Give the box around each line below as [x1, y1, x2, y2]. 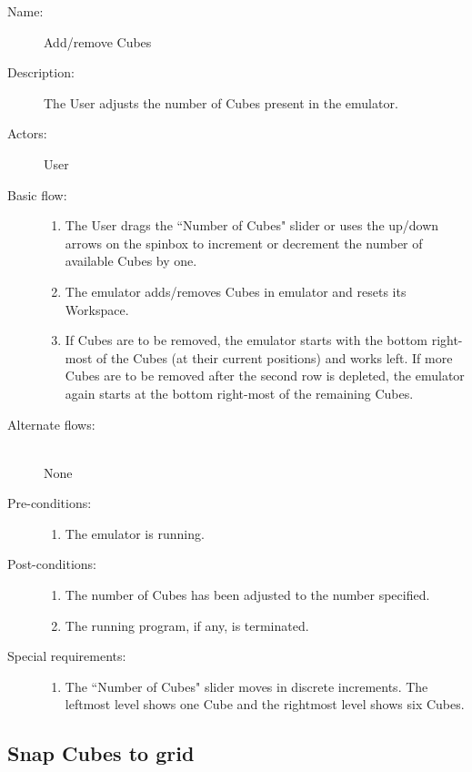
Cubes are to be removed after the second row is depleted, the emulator [65, 366, 465, 385]
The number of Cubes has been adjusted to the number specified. [65, 585, 430, 604]
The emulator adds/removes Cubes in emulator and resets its [65, 281, 407, 300]
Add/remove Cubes [44, 32, 152, 51]
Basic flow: [7, 185, 67, 204]
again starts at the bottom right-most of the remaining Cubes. [65, 383, 414, 402]
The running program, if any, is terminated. [65, 615, 309, 635]
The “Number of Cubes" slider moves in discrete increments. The [65, 676, 428, 696]
